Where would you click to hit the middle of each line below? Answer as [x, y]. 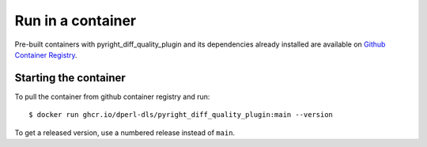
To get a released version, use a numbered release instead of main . [125, 132]
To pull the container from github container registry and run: [112, 96]
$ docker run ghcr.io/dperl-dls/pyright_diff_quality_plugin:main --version [181, 115]
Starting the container [70, 78]
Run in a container [76, 21]
